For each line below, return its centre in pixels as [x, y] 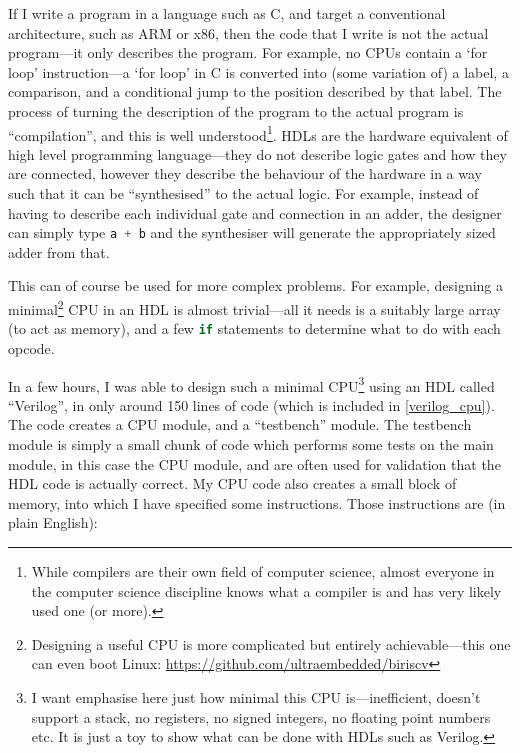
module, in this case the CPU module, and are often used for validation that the [254, 463]
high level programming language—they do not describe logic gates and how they [257, 153]
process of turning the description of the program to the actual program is [236, 110]
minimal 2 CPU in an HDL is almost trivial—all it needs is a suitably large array [254, 307]
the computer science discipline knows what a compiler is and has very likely [266, 590]
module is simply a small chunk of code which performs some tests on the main [251, 443]
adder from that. [59, 251]
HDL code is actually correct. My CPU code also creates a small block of [232, 483]
